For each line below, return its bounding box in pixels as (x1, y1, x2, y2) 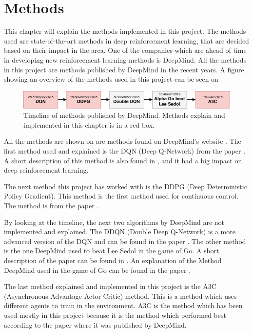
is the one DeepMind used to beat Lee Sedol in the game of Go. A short (4, 245, 219, 256)
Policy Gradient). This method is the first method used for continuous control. (4, 191, 239, 201)
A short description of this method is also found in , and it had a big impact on (4, 155, 242, 165)
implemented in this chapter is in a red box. (23, 119, 155, 130)
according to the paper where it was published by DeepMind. (4, 319, 187, 330)
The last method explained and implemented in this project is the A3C (4, 281, 216, 291)
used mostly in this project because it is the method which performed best (4, 310, 226, 320)
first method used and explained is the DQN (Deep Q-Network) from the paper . (4, 146, 246, 156)
